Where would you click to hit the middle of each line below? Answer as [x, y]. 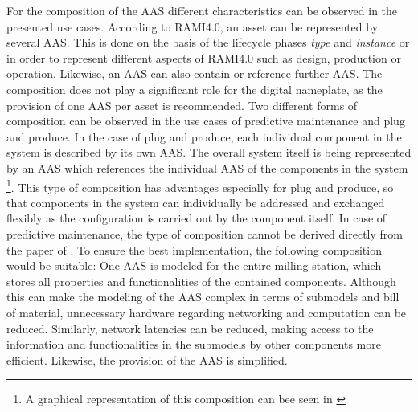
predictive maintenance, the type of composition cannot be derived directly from [205, 233]
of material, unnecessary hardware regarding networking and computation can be [207, 312]
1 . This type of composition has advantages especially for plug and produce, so [200, 186]
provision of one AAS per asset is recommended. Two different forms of [182, 105]
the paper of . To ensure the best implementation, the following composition [194, 249]
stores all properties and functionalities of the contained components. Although [201, 281]
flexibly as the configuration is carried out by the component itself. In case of [197, 218]
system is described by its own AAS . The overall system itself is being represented [209, 152]
